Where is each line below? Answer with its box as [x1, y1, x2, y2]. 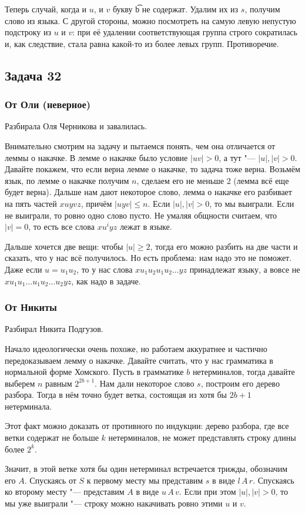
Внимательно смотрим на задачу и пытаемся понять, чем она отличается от [5, 139, 276, 152]
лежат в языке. [119, 220, 172, 233]
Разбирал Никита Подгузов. [5, 323, 103, 335]
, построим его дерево [200, 377, 280, 389]
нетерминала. [5, 400, 52, 412]
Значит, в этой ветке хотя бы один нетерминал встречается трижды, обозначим [5, 462, 288, 475]
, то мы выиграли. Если [209, 197, 294, 209]
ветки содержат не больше [5, 431, 99, 444]
